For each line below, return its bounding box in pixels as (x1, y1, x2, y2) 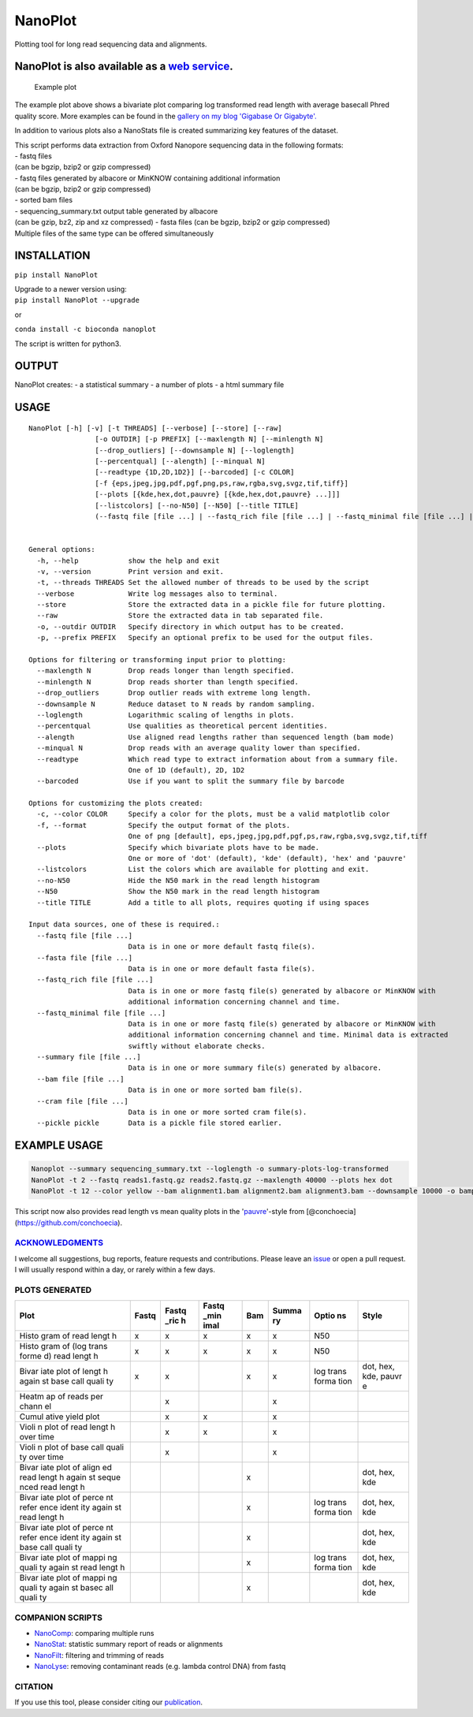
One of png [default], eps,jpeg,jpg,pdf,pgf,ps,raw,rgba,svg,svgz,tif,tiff (128, 832, 428, 841)
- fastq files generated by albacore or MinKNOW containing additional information (14, 173, 281, 183)
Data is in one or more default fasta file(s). (128, 964, 315, 973)
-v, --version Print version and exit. (36, 567, 225, 575)
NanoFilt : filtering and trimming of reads (34, 1650, 165, 1659)
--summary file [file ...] (36, 1052, 141, 1062)
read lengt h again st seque (19, 1472, 121, 1483)
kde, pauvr (362, 1371, 402, 1382)
